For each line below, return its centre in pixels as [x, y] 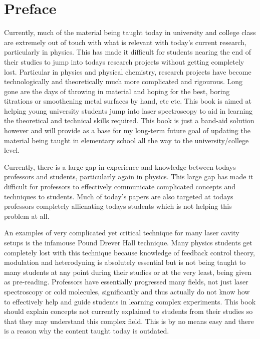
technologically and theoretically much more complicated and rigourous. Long [123, 81]
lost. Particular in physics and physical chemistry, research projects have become [128, 71]
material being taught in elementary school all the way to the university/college [126, 140]
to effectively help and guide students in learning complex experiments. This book [130, 301]
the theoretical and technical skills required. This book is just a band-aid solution [129, 120]
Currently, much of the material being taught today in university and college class [130, 32]
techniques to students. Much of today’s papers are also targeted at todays [119, 196]
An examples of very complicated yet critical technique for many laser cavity [122, 233]
